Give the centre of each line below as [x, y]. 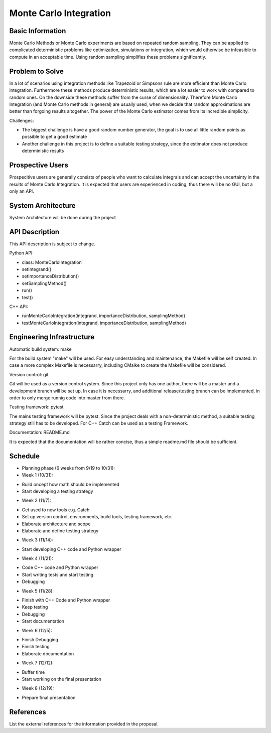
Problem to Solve [36, 71]
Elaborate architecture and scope [56, 524]
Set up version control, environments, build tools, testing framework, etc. [97, 517]
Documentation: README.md [39, 432]
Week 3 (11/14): [38, 540]
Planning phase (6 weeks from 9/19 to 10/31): [69, 468]
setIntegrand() [37, 269]
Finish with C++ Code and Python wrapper [66, 600]
